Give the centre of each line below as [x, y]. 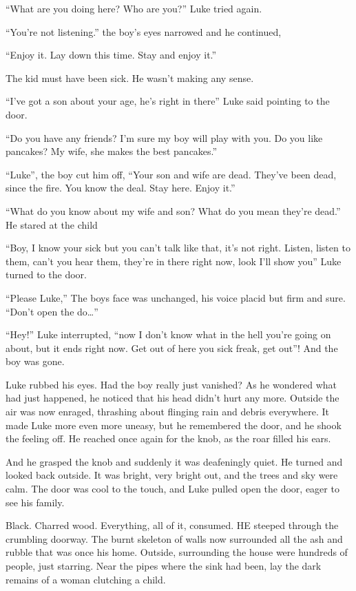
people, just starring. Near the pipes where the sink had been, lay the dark [164, 566]
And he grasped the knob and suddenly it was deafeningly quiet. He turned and [174, 461]
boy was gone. [35, 361]
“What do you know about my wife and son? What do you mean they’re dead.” [173, 210]
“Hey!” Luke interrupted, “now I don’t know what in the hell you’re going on [168, 334]
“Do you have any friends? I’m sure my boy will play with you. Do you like [164, 137]
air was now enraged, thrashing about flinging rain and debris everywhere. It [167, 412]
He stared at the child [52, 224]
